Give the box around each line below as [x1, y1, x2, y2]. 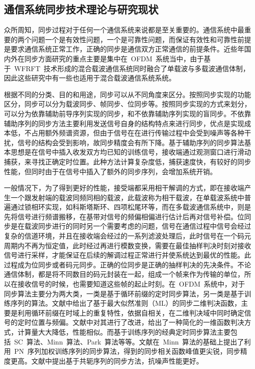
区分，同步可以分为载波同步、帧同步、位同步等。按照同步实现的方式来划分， [4, 99, 251, 109]
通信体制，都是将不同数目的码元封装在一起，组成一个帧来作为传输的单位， [4, 269, 244, 279]
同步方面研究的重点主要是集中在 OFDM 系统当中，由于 [24, 53, 204, 63]
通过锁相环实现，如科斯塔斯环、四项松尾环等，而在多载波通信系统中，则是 [10, 202, 251, 212]
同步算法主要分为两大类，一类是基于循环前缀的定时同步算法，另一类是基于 [4, 288, 244, 298]
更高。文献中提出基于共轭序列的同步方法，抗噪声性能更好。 [10, 355, 203, 366]
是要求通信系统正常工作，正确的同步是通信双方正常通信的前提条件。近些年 [4, 44, 244, 54]
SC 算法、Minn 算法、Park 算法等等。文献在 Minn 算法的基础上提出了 [14, 336, 244, 346]
